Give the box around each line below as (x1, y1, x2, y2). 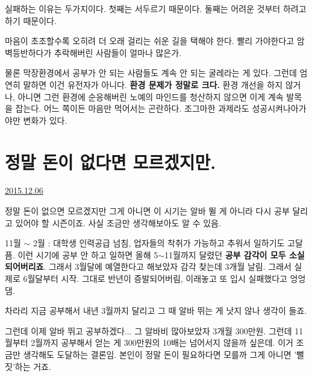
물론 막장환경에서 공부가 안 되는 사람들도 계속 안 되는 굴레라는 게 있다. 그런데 (5, 66, 297, 79)
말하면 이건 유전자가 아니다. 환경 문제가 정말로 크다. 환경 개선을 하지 (23, 78, 283, 91)
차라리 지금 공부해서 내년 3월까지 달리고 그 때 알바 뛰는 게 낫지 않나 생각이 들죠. (5, 304, 307, 317)
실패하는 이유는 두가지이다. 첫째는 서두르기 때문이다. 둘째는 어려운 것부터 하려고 (5, 2, 307, 14)
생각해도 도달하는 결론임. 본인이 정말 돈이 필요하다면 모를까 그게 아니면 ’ (23, 348, 297, 360)
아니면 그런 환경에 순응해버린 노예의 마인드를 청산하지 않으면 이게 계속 (17, 90, 284, 103)
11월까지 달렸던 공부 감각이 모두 (164, 248, 286, 261)
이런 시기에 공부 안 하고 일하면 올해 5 (17, 248, 158, 261)
